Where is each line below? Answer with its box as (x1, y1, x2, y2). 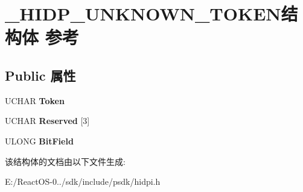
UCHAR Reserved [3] (5, 114, 90, 127)
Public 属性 (5, 66, 76, 84)
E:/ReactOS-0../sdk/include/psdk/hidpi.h (5, 175, 161, 188)
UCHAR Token (5, 94, 65, 107)
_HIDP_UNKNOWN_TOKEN (5, 1, 281, 26)
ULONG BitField (5, 134, 74, 147)
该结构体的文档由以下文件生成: (5, 155, 126, 167)
